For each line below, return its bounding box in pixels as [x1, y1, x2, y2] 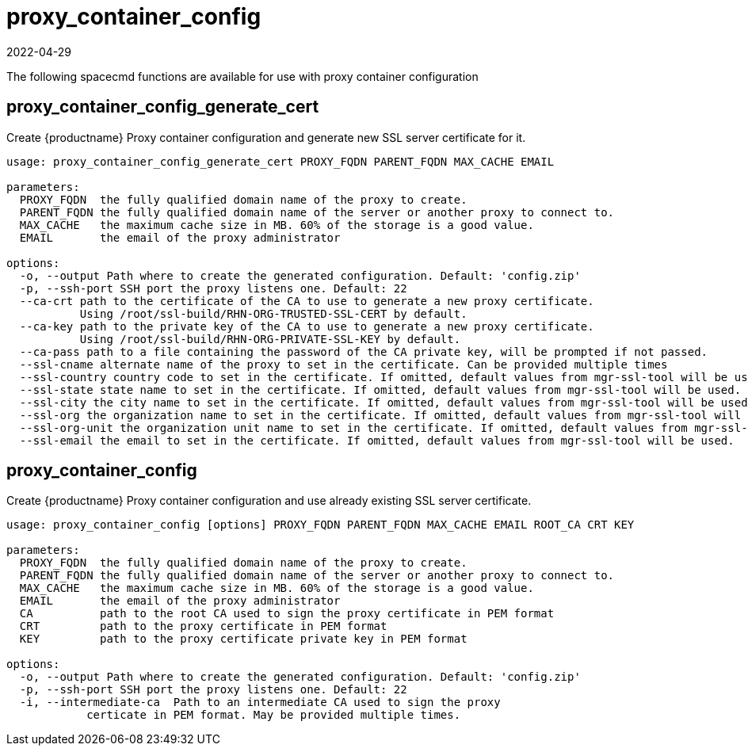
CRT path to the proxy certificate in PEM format [19, 620, 387, 633]
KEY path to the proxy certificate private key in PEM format [19, 632, 467, 646]
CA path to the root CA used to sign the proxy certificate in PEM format [19, 607, 555, 620]
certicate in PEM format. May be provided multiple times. [86, 708, 461, 722]
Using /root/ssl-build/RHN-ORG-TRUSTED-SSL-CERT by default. [79, 307, 467, 320]
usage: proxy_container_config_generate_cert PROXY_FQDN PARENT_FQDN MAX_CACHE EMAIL [6, 155, 555, 168]
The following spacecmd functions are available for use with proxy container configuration [6, 69, 479, 83]
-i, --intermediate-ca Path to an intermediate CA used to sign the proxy [19, 696, 501, 709]
